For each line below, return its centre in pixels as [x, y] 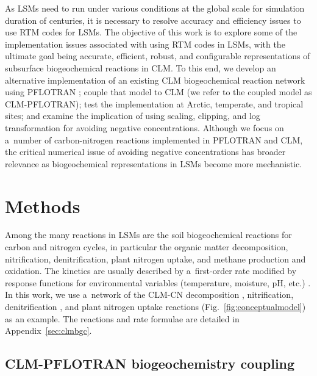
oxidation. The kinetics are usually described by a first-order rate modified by [151, 271]
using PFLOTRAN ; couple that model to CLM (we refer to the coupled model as [158, 92]
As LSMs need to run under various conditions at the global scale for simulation [155, 8]
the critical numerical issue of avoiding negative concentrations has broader [145, 152]
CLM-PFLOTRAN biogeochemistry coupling [150, 363]
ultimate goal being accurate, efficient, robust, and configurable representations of [158, 56]
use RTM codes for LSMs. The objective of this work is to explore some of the [151, 32]
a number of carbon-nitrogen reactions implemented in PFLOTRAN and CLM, [154, 139]
